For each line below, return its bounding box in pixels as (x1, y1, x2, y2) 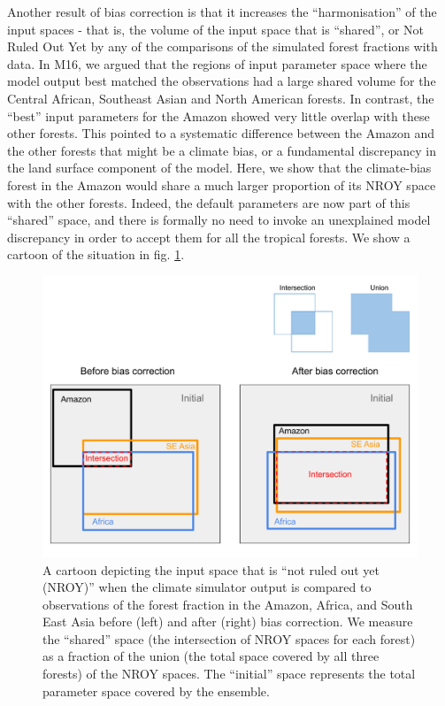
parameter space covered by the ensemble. (42, 681, 270, 700)
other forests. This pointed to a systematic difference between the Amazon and (7, 124, 435, 142)
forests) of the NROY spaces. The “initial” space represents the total (42, 664, 416, 683)
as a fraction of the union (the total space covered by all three (42, 647, 380, 665)
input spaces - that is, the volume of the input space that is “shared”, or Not (7, 19, 425, 38)
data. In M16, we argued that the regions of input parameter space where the (7, 54, 427, 73)
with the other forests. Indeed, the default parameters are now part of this (7, 193, 410, 211)
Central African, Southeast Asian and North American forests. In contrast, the (7, 88, 434, 107)
